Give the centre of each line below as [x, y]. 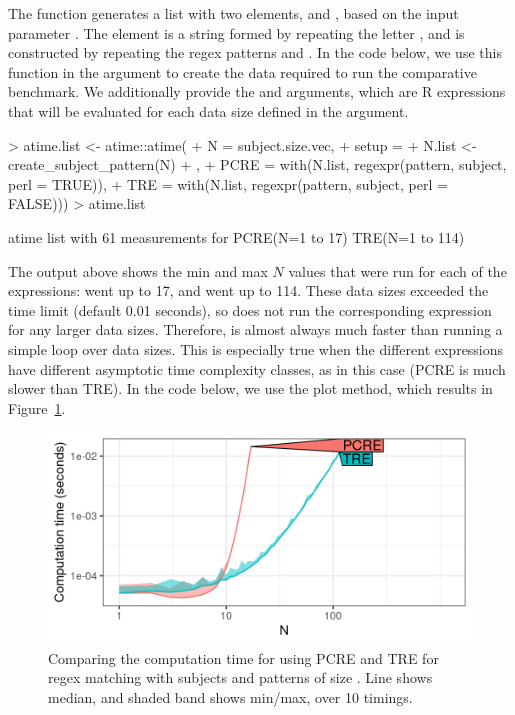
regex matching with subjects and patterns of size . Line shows [240, 677]
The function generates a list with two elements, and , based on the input [233, 13]
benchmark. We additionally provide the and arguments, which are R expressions [257, 91]
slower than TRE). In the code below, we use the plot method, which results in [250, 388]
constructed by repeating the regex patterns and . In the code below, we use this [255, 52]
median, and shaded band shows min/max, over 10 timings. [230, 697]
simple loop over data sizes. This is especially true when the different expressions [256, 348]
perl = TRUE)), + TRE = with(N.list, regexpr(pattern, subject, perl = [228, 183]
